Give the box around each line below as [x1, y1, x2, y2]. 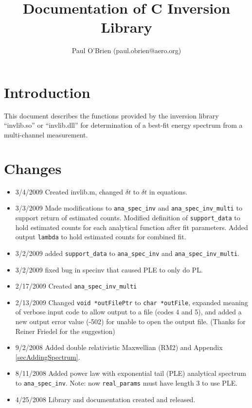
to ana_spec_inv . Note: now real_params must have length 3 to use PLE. [15, 378, 238, 388]
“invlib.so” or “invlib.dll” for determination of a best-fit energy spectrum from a [4, 120, 243, 130]
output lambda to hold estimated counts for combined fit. [15, 232, 186, 242]
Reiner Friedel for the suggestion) [15, 326, 115, 336]
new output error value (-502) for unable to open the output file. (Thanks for [15, 316, 246, 327]
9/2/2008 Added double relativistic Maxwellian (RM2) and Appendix [15, 342, 223, 352]
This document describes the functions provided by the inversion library [4, 110, 219, 120]
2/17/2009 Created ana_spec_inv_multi [15, 281, 137, 291]
